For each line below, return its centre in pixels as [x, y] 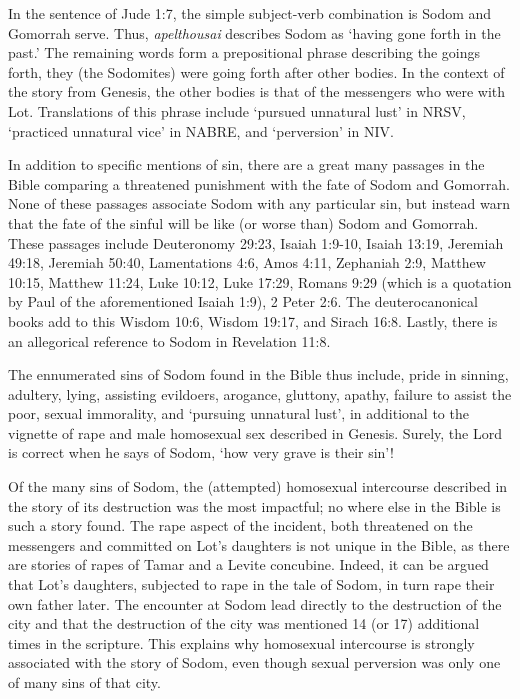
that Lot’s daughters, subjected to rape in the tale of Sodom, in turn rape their [251, 584]
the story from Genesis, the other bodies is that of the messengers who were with [257, 91]
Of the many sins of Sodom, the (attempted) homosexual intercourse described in [258, 486]
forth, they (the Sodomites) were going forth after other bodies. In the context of [256, 71]
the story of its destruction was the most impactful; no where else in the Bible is [254, 505]
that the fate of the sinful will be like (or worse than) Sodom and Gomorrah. [243, 222]
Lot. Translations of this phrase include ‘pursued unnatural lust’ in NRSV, [237, 110]
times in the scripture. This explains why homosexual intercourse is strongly [241, 642]
